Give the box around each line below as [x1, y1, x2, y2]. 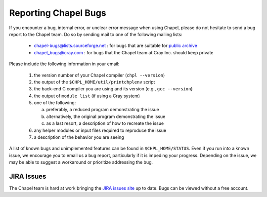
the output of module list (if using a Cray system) [34, 93, 140, 99]
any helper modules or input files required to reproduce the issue [34, 127, 167, 133]
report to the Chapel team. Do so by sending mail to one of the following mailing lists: [9, 31, 182, 37]
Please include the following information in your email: [9, 61, 120, 67]
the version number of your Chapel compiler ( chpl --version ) [34, 72, 165, 78]
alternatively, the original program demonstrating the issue [46, 114, 166, 119]
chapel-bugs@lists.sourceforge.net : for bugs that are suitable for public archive [34, 42, 198, 49]
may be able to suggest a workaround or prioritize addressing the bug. [9, 159, 153, 165]
